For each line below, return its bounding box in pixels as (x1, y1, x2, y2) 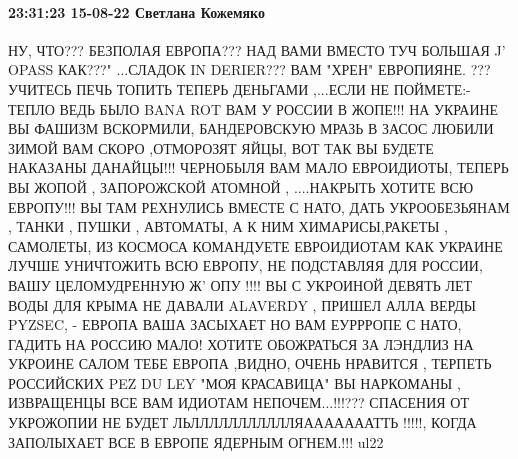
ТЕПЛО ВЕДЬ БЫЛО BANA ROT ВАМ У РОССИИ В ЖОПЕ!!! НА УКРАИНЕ (8, 98, 499, 119)
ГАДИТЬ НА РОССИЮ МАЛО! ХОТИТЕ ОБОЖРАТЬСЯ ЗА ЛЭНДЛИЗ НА (8, 333, 474, 354)
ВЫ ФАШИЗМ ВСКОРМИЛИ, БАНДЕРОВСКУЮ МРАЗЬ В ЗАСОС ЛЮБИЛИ (8, 118, 494, 139)
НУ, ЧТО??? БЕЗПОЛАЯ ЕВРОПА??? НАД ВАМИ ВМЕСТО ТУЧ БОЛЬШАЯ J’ (8, 39, 506, 60)
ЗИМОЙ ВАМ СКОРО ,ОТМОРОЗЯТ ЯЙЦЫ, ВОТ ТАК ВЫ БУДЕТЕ (8, 137, 434, 158)
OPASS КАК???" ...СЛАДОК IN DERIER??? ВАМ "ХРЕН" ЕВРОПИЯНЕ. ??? (8, 59, 491, 80)
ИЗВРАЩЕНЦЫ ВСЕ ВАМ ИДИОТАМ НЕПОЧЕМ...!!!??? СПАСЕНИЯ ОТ (8, 392, 469, 413)
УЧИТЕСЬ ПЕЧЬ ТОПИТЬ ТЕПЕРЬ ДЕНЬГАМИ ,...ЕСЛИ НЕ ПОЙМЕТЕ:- (8, 78, 471, 99)
